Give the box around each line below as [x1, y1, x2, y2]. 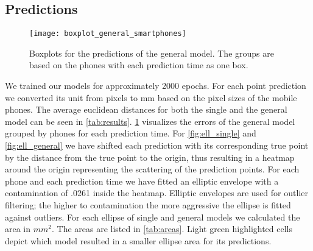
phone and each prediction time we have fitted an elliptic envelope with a [5, 174, 279, 187]
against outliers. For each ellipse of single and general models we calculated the [5, 210, 300, 223]
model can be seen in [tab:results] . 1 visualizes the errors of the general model [5, 115, 295, 127]
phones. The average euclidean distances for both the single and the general [5, 103, 287, 116]
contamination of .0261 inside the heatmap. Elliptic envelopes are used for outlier [5, 186, 308, 199]
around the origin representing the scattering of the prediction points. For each [5, 163, 300, 175]
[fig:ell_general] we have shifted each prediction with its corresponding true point [5, 139, 309, 152]
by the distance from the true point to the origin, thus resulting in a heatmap [5, 150, 295, 163]
